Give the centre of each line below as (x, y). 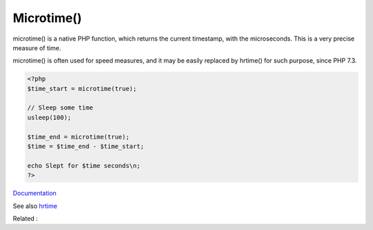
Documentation (35, 194)
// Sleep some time (60, 108)
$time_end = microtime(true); (78, 137)
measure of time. (37, 48)
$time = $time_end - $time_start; (86, 147)
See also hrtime (35, 206)
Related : (25, 218)
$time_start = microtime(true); (82, 88)
